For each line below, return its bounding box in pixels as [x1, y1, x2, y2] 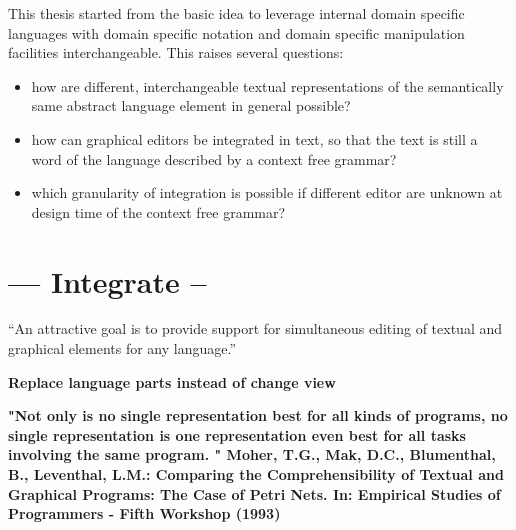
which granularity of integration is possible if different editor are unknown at [31, 182, 503, 203]
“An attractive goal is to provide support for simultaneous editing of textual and [8, 318, 503, 339]
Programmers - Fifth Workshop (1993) [8, 503, 281, 524]
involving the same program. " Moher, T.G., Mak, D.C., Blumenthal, [8, 444, 496, 465]
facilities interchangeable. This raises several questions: [8, 42, 344, 63]
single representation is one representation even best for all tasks [8, 424, 466, 445]
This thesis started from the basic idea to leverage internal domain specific [8, 3, 465, 23]
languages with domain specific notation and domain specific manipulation [8, 22, 465, 43]
